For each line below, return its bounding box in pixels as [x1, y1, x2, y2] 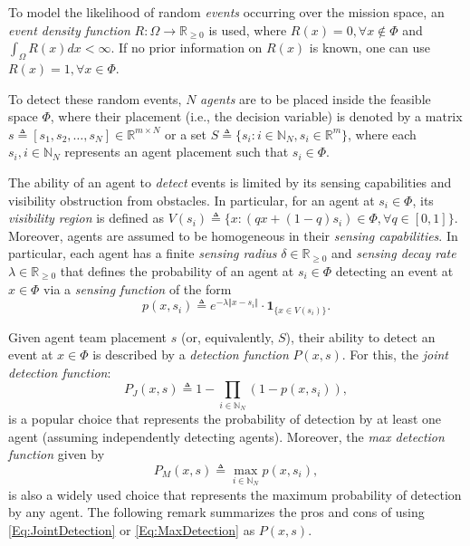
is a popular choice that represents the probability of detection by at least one [8, 409, 442, 428]
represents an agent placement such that [64, 142, 289, 161]
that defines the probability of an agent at [60, 261, 294, 280]
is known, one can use [309, 38, 430, 57]
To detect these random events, [8, 89, 182, 108]
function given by [8, 445, 105, 464]
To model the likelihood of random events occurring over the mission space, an [8, 3, 445, 21]
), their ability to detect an [285, 327, 436, 346]
